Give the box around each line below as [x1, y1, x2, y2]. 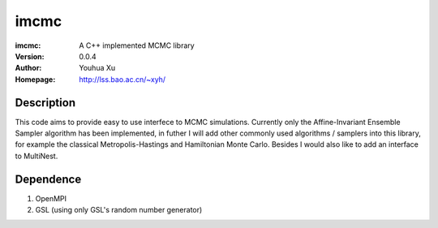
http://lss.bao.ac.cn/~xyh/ [79, 74, 166, 84]
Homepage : [15, 74, 56, 84]
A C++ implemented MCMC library [79, 41, 195, 50]
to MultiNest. [15, 151, 58, 161]
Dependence [15, 172, 82, 186]
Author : [15, 63, 42, 73]
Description [15, 96, 76, 110]
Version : [15, 51, 45, 61]
